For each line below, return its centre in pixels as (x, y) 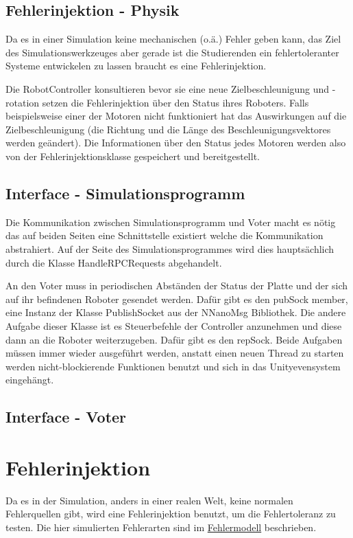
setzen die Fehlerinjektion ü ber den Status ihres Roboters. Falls (175, 102)
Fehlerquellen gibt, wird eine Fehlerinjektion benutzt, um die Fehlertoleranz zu (171, 514)
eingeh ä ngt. (30, 380)
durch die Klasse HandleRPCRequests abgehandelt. (114, 262)
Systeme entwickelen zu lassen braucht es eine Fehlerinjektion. (136, 66)
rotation (23, 102)
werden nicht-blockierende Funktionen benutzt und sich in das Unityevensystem (173, 366)
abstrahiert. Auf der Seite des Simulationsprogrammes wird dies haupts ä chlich (170, 248)
